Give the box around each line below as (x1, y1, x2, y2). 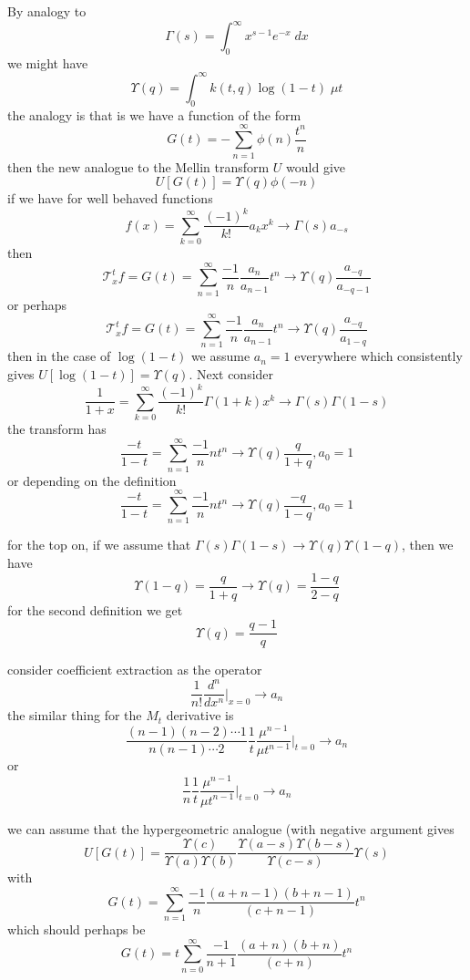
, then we (402, 535, 454, 554)
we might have (7, 53, 88, 72)
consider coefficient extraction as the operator (7, 660, 262, 679)
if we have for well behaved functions (7, 189, 213, 208)
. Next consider (189, 365, 274, 384)
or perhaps (7, 294, 67, 314)
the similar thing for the (7, 706, 142, 725)
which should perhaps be (7, 919, 146, 938)
